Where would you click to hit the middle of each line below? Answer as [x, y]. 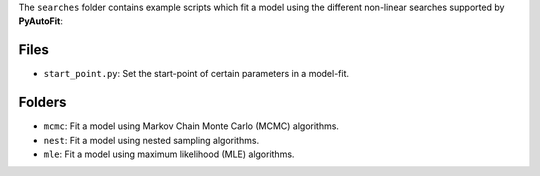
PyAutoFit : [41, 21]
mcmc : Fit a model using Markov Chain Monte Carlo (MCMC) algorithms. [191, 126]
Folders [42, 102]
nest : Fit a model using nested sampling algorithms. [151, 140]
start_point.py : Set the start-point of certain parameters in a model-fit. [196, 74]
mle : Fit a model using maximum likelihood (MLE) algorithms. [169, 154]
